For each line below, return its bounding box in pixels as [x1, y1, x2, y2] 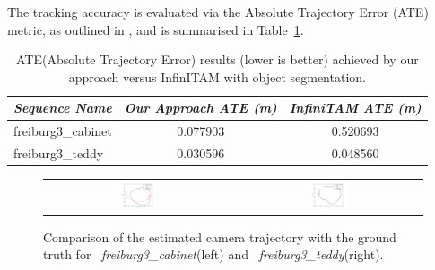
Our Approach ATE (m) [124, 98, 277, 117]
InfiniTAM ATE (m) [289, 98, 422, 117]
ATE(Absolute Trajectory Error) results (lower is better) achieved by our [15, 50, 419, 69]
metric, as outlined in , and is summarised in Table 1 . [7, 20, 304, 38]
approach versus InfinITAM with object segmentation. [68, 67, 366, 86]
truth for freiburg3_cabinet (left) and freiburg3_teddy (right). [43, 245, 384, 264]
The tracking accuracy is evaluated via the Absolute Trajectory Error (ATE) [7, 3, 429, 21]
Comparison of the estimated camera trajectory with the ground [43, 227, 396, 246]
